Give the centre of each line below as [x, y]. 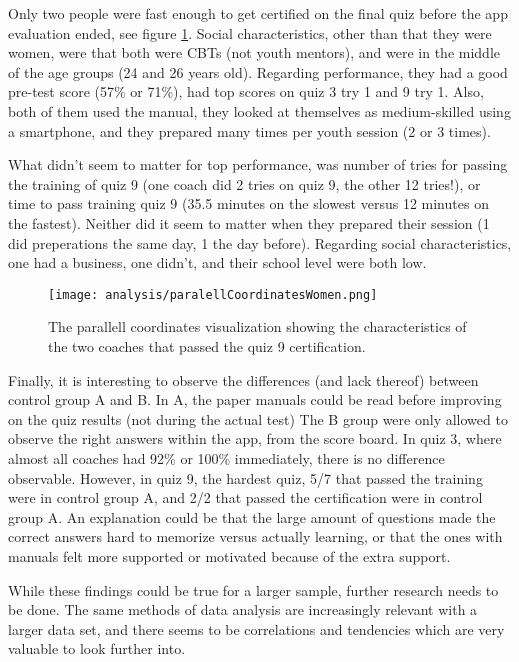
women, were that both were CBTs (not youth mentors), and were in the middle [254, 52]
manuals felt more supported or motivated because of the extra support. [229, 555]
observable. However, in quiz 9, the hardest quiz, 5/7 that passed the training [245, 477]
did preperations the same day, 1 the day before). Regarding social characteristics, [260, 242]
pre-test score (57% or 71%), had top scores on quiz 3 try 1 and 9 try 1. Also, [246, 91]
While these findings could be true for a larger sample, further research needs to [253, 589]
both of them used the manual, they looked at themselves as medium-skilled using [259, 110]
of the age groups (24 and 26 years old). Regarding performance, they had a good [258, 71]
